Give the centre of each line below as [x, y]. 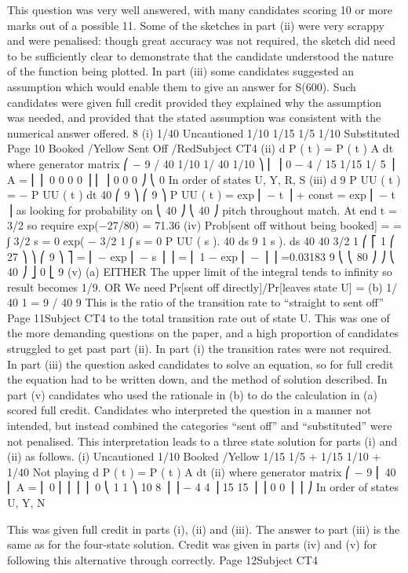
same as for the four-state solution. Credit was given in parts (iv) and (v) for [192, 544]
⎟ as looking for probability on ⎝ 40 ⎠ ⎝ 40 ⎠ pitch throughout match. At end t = [202, 209]
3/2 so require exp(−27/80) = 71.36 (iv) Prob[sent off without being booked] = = [204, 225]
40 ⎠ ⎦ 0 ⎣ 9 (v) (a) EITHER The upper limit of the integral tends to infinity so [200, 272]
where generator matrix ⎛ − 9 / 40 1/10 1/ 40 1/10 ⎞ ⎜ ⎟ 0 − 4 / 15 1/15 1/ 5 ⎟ [201, 163]
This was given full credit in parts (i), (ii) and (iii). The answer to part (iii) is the [204, 529]
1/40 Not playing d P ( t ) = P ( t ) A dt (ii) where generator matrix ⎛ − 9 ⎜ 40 [202, 471]
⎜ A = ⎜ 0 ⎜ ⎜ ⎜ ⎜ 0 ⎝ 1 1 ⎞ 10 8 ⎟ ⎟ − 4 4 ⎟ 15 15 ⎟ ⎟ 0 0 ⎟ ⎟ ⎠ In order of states [203, 487]
